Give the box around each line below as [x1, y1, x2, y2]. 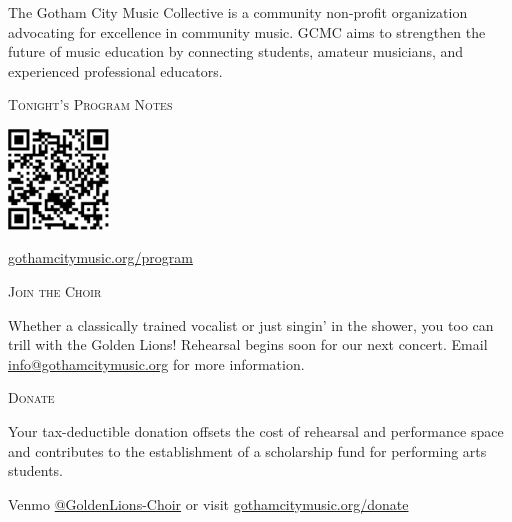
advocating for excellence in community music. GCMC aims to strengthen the [8, 21, 486, 42]
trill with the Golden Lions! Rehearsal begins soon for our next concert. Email [8, 334, 488, 355]
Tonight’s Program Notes [8, 94, 173, 115]
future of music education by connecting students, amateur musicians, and [8, 41, 464, 62]
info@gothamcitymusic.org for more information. [8, 353, 305, 374]
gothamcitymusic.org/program [8, 247, 193, 268]
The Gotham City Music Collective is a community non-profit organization [8, 2, 468, 22]
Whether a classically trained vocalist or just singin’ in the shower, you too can [8, 314, 494, 335]
